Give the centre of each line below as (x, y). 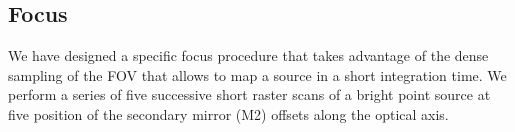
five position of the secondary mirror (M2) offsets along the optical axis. (228, 113)
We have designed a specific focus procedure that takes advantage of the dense (248, 55)
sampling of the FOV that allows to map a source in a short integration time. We (257, 74)
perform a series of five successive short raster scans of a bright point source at (249, 94)
